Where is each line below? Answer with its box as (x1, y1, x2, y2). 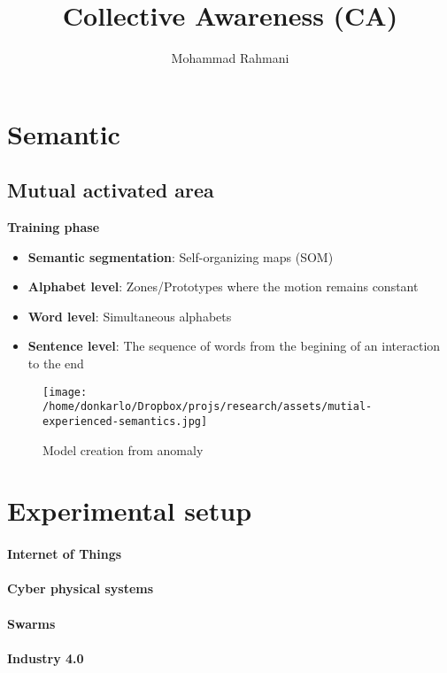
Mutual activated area (7, 176, 214, 204)
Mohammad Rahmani (171, 49, 289, 67)
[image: (42, 385, 88, 398)
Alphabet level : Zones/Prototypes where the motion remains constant (27, 277, 419, 296)
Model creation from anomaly (42, 440, 204, 459)
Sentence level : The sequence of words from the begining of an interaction (27, 336, 441, 355)
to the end (27, 354, 84, 373)
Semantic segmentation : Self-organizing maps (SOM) (27, 247, 334, 266)
